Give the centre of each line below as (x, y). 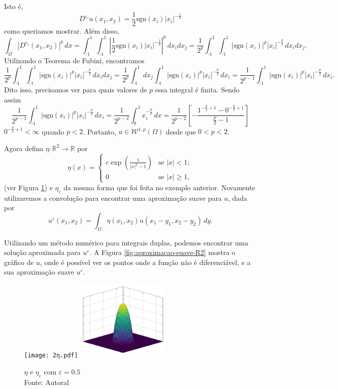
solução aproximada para (42, 252)
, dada (237, 198)
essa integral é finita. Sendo (197, 90)
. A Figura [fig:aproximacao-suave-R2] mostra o (162, 252)
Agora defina (24, 148)
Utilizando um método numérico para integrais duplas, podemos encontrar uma (126, 242)
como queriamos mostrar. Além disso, (62, 30)
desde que (181, 131)
